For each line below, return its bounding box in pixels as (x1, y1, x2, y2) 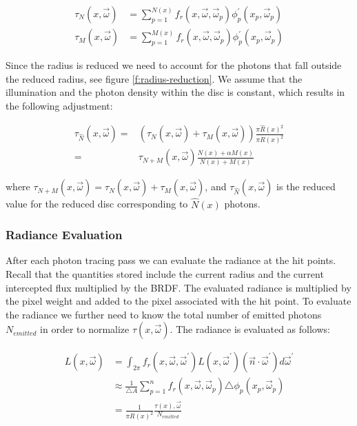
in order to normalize (40, 322, 130, 336)
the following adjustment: (6, 98, 113, 112)
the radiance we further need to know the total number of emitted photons (6, 307, 322, 321)
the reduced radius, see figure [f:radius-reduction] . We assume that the (6, 71, 303, 85)
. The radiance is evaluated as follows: (170, 322, 330, 336)
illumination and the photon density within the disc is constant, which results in (6, 85, 345, 99)
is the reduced (276, 179, 336, 194)
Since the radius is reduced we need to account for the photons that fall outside (6, 58, 342, 72)
